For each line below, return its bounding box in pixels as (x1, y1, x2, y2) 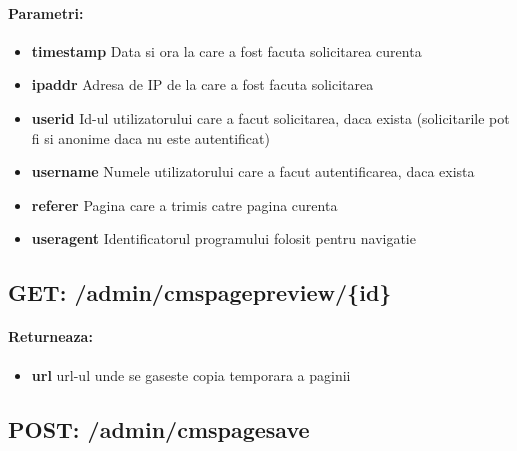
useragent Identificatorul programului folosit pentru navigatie (31, 228, 416, 249)
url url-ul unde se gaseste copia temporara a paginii (31, 364, 351, 385)
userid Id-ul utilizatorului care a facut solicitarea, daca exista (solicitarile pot (31, 107, 510, 128)
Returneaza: (8, 326, 93, 347)
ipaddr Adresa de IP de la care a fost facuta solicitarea (31, 74, 374, 95)
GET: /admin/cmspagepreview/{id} (8, 277, 392, 308)
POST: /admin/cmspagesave (8, 413, 310, 444)
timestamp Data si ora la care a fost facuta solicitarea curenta (31, 40, 422, 61)
